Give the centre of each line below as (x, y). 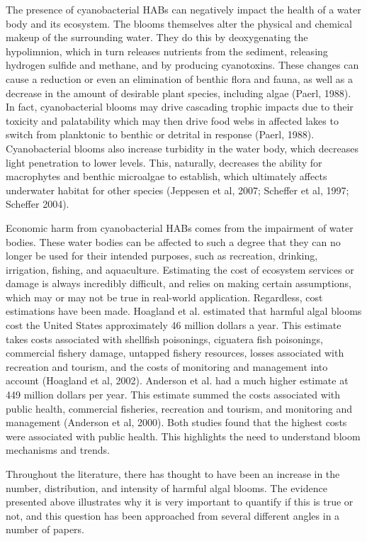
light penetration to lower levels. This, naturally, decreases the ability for (164, 162)
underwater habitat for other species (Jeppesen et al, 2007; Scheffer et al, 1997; (177, 190)
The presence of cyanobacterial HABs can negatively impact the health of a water (183, 9)
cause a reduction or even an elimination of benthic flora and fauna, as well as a (179, 78)
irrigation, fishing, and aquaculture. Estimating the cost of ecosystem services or (180, 269)
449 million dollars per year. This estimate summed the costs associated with (173, 395)
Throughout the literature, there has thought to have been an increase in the (173, 474)
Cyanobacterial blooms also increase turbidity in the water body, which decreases (182, 148)
